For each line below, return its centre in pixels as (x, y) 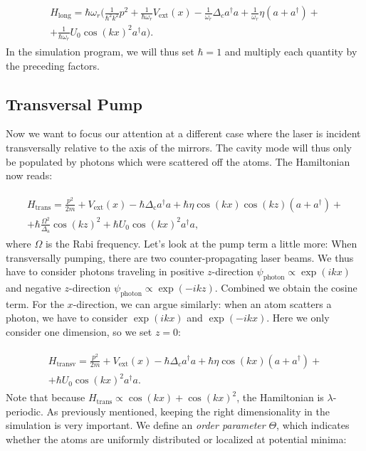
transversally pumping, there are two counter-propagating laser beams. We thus (180, 257)
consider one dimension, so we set (79, 332)
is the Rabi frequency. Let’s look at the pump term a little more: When (201, 244)
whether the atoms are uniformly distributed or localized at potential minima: (176, 439)
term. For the (35, 303)
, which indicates (313, 425)
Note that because (46, 397)
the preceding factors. (53, 65)
